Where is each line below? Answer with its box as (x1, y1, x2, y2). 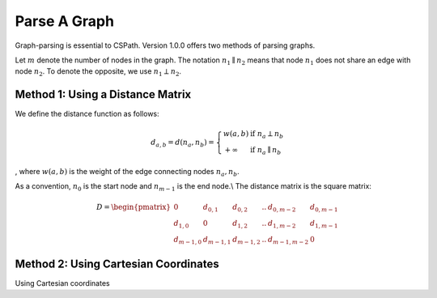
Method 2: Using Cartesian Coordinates (15, 257, 219, 270)
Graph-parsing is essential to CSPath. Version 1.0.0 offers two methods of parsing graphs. (15, 40, 316, 50)
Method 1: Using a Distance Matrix (15, 87, 192, 101)
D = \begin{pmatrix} (95, 202, 172, 212)
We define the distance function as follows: (15, 109, 159, 119)
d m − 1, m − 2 (267, 235, 309, 246)
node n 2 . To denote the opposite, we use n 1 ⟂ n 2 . (15, 66, 182, 79)
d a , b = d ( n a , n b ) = (151, 138, 214, 149)
